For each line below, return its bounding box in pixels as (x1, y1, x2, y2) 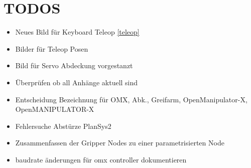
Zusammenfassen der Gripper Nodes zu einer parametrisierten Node (15, 137, 224, 148)
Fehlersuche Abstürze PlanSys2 (15, 120, 111, 131)
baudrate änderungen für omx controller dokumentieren (15, 154, 187, 164)
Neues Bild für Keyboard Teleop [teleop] (15, 27, 140, 37)
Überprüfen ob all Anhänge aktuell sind (15, 77, 138, 87)
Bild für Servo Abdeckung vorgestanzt (15, 60, 133, 71)
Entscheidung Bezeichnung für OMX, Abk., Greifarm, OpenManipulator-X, (15, 94, 247, 104)
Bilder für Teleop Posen (15, 43, 88, 54)
